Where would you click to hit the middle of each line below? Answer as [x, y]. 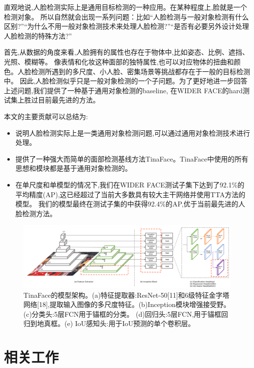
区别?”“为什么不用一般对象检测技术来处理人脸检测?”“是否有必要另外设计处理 [127, 26]
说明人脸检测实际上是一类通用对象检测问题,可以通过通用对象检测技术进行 [133, 133]
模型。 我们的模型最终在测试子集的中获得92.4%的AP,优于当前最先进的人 [130, 204]
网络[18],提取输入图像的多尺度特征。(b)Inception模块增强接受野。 [127, 304]
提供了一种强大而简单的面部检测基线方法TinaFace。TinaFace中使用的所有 [132, 158]
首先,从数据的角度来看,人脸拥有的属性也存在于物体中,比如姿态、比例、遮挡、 [127, 52]
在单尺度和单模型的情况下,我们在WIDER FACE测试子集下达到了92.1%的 [130, 184]
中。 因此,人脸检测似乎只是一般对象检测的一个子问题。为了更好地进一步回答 [126, 81]
